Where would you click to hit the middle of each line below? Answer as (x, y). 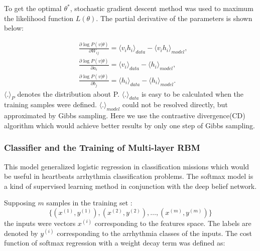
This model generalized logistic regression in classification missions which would (127, 166)
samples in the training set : (89, 203)
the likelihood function (39, 18)
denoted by (21, 233)
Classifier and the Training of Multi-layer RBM (102, 148)
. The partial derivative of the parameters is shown (174, 18)
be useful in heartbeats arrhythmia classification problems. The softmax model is (129, 176)
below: (14, 28)
